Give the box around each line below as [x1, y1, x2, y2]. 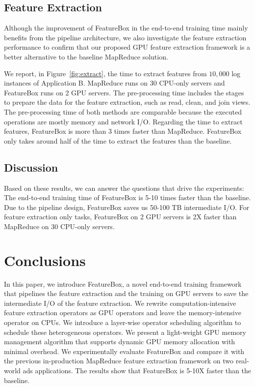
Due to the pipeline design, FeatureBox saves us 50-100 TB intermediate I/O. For [4, 202, 250, 212]
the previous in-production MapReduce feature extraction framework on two [4, 356, 233, 366]
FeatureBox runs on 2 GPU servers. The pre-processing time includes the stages [4, 87, 244, 97]
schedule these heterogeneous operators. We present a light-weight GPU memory [4, 327, 246, 337]
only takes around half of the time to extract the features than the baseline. [4, 135, 232, 146]
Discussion [4, 159, 58, 175]
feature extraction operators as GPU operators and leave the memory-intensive [4, 307, 241, 318]
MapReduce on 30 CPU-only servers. [4, 221, 115, 231]
